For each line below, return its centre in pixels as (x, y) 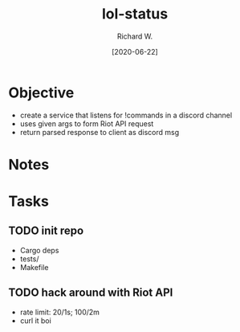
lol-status (135, 14)
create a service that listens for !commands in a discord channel (126, 115)
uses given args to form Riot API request (87, 123)
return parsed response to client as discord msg (99, 132)
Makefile (34, 267)
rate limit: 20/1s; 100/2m (60, 312)
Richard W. (135, 36)
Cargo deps (39, 250)
